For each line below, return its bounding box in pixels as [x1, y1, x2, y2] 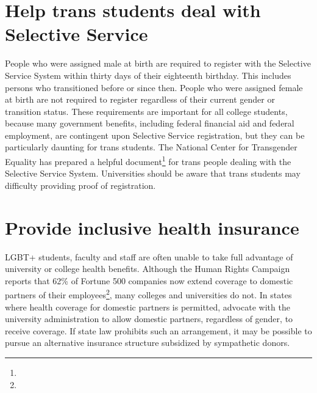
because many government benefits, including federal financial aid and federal [5, 117, 294, 130]
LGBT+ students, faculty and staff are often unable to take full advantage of [5, 250, 293, 263]
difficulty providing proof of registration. [5, 178, 156, 191]
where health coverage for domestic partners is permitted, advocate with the [5, 300, 290, 313]
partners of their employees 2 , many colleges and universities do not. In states [5, 287, 292, 301]
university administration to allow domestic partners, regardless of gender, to [5, 312, 293, 325]
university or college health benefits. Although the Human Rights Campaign [5, 262, 290, 275]
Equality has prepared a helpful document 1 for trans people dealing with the [5, 153, 291, 167]
